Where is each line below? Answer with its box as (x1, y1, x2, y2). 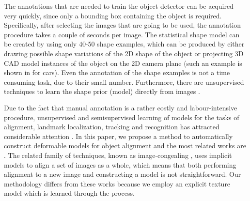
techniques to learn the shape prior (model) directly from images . (4, 86, 200, 96)
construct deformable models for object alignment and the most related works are (4, 140, 246, 151)
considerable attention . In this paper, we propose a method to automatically (4, 131, 233, 141)
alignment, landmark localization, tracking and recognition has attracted (4, 122, 219, 132)
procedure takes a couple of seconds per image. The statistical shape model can (4, 29, 240, 39)
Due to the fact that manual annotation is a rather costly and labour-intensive (4, 102, 237, 112)
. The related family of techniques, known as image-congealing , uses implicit (4, 150, 232, 160)
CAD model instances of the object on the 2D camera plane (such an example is (4, 58, 242, 68)
